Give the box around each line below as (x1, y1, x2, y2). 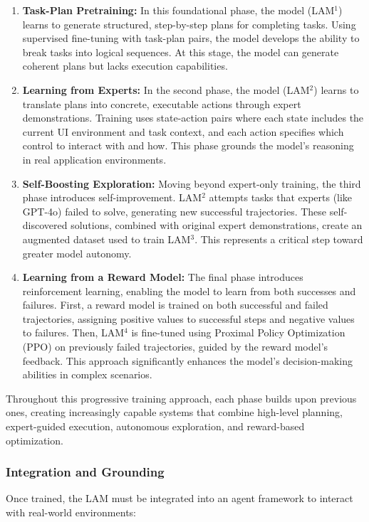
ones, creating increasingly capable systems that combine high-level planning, (6, 405, 343, 420)
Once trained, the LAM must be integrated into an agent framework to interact (6, 491, 353, 506)
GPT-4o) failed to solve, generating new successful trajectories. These (22, 203, 327, 218)
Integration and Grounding (6, 463, 165, 481)
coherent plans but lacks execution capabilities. (22, 58, 228, 73)
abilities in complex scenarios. (22, 367, 152, 382)
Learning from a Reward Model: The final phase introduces (22, 270, 303, 284)
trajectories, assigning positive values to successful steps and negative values (22, 311, 355, 326)
